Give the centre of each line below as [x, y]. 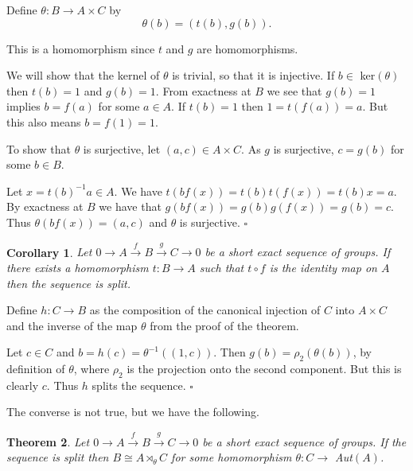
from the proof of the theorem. [224, 325]
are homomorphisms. [247, 48]
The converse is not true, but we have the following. [133, 412]
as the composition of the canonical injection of [205, 310]
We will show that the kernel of [83, 75]
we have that [130, 206]
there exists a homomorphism [78, 267]
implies [23, 106]
